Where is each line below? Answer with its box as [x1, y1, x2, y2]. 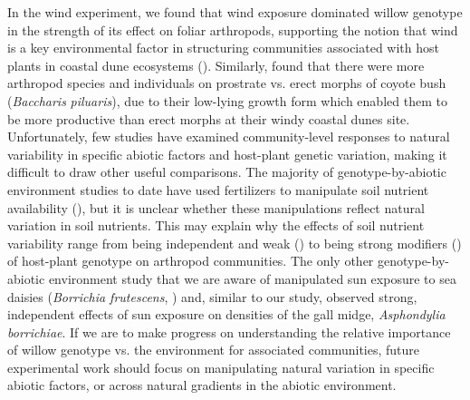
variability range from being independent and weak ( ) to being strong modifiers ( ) [7, 233, 462, 252]
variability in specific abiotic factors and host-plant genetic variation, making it [7, 144, 447, 163]
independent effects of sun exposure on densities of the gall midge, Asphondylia [7, 305, 446, 324]
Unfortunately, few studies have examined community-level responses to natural [7, 127, 450, 146]
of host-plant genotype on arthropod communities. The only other [7, 251, 374, 270]
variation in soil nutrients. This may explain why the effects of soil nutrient [7, 216, 425, 235]
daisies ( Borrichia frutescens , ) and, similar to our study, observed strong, [7, 287, 417, 306]
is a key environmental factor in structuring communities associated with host [7, 38, 439, 57]
